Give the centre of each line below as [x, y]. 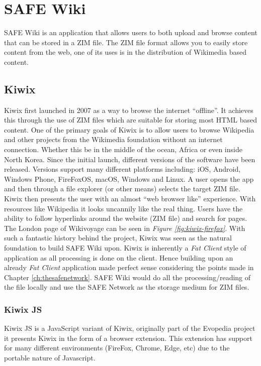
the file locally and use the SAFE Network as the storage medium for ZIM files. [127, 287]
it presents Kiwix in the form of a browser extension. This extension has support [128, 338]
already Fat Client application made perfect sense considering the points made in [129, 267]
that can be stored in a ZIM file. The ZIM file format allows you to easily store [126, 42]
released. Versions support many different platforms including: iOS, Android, [122, 169]
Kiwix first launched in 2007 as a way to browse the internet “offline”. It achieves [129, 110]
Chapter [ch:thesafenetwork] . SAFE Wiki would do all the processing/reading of [127, 277]
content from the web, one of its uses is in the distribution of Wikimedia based [125, 52]
